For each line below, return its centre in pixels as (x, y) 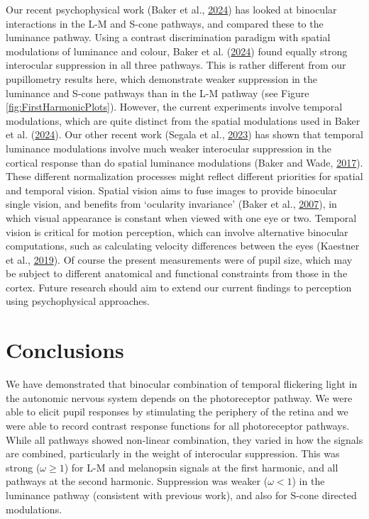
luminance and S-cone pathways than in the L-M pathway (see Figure (158, 93)
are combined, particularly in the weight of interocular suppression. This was (173, 453)
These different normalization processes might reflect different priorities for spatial (184, 176)
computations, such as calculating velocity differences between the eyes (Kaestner (183, 246)
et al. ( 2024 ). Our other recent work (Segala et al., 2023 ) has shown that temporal (184, 134)
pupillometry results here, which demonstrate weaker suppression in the (161, 78)
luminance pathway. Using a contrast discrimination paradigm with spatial (168, 37)
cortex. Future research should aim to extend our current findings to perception (179, 287)
